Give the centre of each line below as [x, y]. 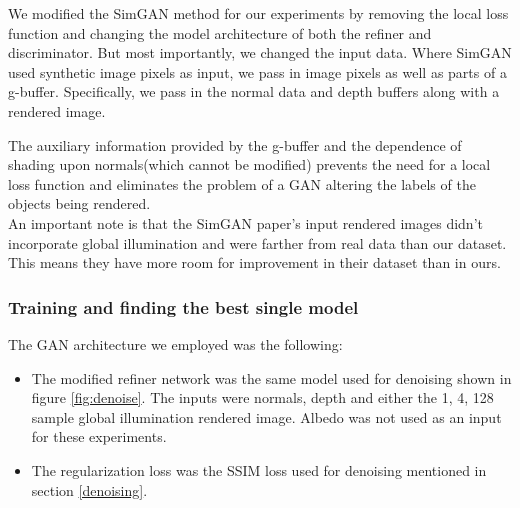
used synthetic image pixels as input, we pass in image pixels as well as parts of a [257, 71]
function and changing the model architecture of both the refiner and [220, 32]
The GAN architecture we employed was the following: [175, 343]
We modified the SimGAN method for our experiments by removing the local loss [258, 13]
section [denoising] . [89, 489]
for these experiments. [99, 436]
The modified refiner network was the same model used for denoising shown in [271, 377]
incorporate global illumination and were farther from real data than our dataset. [257, 242]
